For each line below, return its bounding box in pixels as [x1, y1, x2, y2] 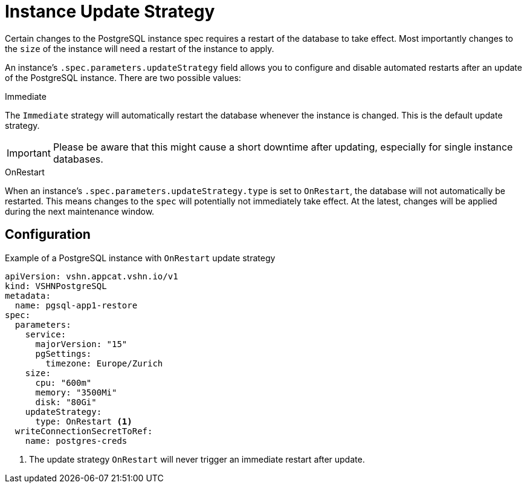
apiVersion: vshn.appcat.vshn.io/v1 [5, 271, 178, 281]
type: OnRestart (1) [35, 416, 132, 426]
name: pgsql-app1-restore [15, 300, 138, 310]
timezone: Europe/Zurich [45, 358, 163, 368]
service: [25, 329, 66, 339]
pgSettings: [35, 348, 92, 359]
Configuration [5, 227, 91, 242]
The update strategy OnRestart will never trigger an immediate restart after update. [29, 454, 365, 464]
